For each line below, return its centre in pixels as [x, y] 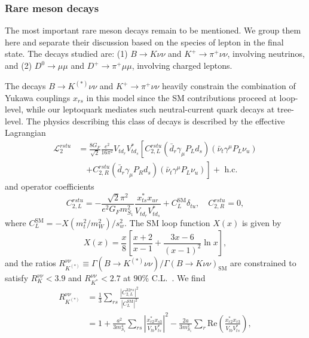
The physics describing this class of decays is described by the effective [155, 121]
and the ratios [30, 263]
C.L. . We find [178, 278]
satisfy [17, 278]
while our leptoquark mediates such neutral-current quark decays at [150, 109]
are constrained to [263, 263]
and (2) [19, 65]
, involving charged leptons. [182, 65]
